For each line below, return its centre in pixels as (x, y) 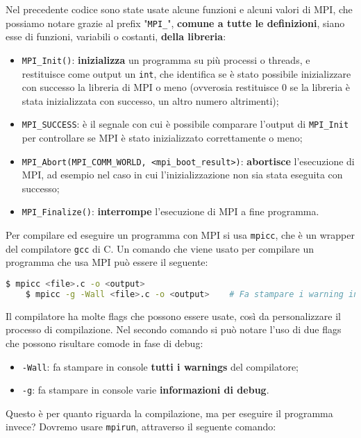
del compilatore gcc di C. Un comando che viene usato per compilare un (160, 248)
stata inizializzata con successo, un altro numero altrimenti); (150, 100)
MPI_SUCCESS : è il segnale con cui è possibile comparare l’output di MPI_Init (185, 124)
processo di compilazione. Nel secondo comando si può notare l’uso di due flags (174, 329)
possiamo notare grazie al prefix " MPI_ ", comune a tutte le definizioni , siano (175, 23)
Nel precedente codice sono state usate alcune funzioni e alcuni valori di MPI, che (179, 9)
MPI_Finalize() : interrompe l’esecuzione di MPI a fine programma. (170, 211)
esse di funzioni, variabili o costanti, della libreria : (116, 36)
